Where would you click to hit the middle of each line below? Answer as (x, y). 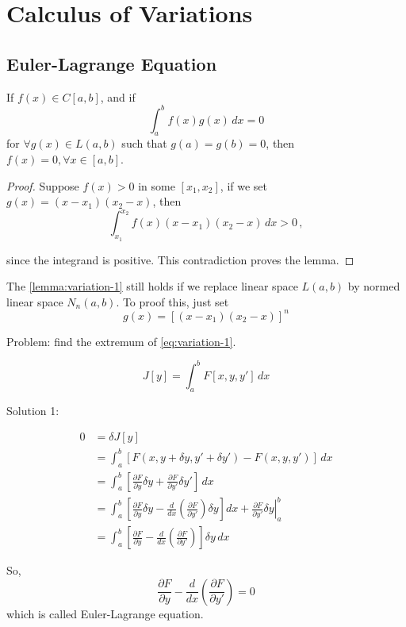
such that (144, 143)
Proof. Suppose (43, 185)
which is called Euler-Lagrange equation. (105, 613)
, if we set (244, 185)
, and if (118, 96)
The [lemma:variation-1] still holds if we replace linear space (152, 286)
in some (157, 185)
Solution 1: (33, 410)
